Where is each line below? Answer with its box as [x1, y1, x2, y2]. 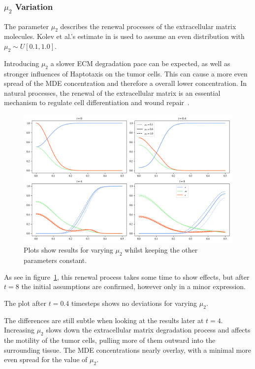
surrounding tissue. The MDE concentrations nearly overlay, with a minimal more [4, 344, 251, 355]
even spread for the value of [4, 354, 88, 365]
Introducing [4, 58, 39, 68]
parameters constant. [24, 255, 87, 265]
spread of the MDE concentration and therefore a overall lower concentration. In [4, 78, 247, 88]
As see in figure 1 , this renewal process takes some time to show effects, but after [4, 271, 250, 282]
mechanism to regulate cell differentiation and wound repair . [4, 97, 190, 108]
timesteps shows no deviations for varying [71, 297, 197, 308]
